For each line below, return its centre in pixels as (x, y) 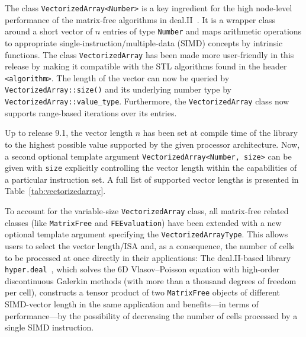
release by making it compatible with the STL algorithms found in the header (146, 66)
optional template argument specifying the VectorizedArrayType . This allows (146, 234)
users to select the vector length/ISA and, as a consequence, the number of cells (150, 245)
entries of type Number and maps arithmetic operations (202, 31)
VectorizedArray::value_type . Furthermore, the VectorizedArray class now (147, 101)
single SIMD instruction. (49, 327)
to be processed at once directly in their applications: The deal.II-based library (148, 257)
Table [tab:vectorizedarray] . (55, 191)
